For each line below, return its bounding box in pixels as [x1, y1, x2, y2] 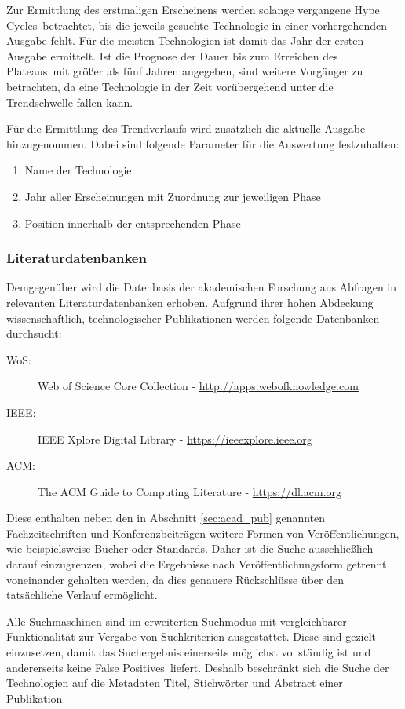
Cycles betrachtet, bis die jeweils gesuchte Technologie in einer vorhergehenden [6, 16, 387, 33]
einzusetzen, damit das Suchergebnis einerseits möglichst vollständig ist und [6, 644, 371, 660]
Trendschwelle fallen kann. [6, 93, 133, 110]
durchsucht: [6, 325, 62, 342]
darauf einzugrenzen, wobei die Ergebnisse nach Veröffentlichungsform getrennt [6, 556, 387, 572]
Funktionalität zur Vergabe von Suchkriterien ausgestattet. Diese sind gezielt [6, 628, 377, 645]
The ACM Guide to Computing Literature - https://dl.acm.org [38, 483, 342, 499]
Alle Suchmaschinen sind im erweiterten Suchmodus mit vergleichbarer [6, 612, 347, 629]
